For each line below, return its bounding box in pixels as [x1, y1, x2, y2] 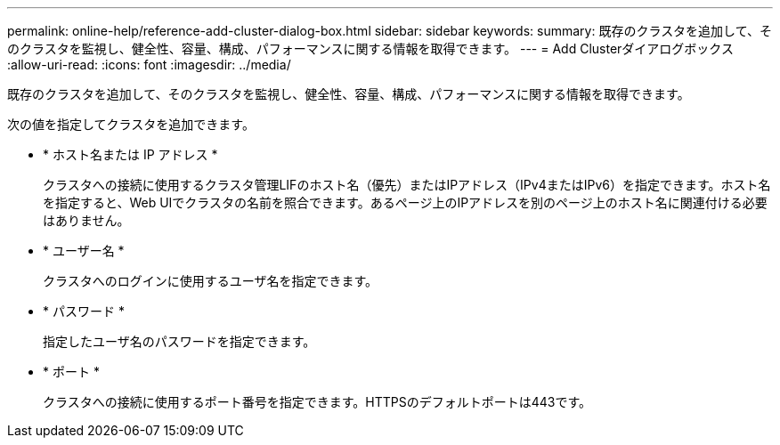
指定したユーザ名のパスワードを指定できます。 [43, 334, 316, 349]
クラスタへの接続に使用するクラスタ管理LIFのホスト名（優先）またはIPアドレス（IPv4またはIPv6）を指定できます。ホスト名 [43, 177, 771, 192]
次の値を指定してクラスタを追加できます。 [7, 117, 255, 132]
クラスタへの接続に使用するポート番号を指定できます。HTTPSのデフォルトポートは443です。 [43, 394, 592, 409]
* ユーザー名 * [43, 243, 125, 258]
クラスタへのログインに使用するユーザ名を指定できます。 [43, 273, 378, 288]
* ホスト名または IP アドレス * [43, 147, 218, 162]
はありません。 [43, 213, 130, 228]
